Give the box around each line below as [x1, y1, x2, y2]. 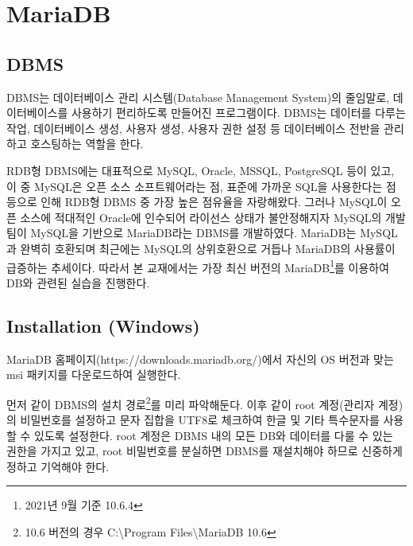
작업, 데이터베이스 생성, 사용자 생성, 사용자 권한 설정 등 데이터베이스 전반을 [6, 119, 380, 136]
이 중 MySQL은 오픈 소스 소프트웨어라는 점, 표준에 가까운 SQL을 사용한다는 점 [6, 177, 396, 194]
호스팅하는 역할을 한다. [30, 135, 144, 152]
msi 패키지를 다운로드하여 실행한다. [6, 366, 181, 383]
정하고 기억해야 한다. [6, 458, 110, 474]
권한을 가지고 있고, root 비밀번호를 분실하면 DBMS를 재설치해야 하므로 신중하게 [6, 443, 403, 459]
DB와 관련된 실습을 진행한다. [6, 274, 150, 291]
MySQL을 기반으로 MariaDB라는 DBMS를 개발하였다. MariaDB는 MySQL [30, 224, 398, 241]
